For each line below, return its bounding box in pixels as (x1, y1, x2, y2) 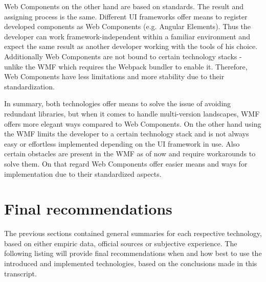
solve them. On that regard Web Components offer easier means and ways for (4, 158, 248, 169)
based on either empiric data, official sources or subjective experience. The (4, 238, 237, 248)
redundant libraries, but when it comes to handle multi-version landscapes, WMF (4, 108, 260, 119)
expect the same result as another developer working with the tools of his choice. (4, 41, 258, 52)
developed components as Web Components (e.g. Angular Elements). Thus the (4, 21, 251, 32)
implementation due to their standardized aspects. (4, 168, 162, 179)
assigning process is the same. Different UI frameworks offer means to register (4, 11, 248, 21)
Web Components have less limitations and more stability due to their (4, 71, 225, 82)
